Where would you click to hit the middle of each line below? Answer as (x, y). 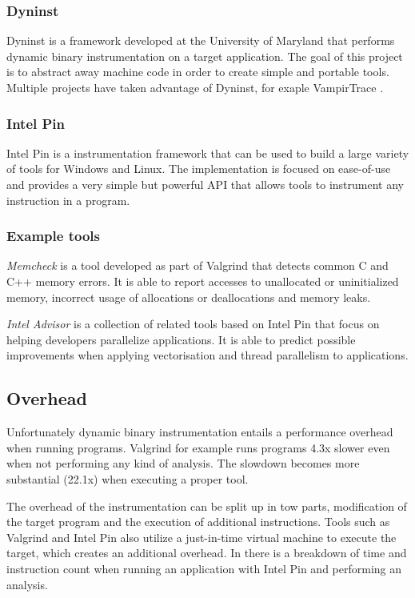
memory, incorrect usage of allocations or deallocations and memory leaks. (189, 297)
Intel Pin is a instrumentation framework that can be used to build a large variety (208, 153)
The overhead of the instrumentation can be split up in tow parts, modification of (207, 506)
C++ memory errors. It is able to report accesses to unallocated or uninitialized (203, 281)
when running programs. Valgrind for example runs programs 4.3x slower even (198, 447)
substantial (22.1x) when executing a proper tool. (128, 478)
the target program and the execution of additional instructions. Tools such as (198, 522)
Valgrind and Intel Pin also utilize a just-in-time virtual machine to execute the (202, 537)
